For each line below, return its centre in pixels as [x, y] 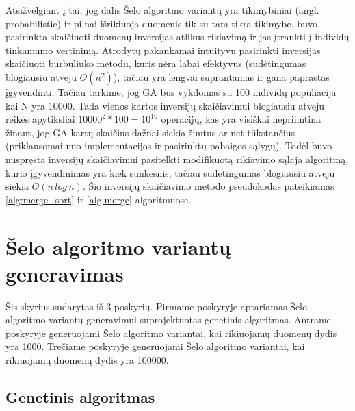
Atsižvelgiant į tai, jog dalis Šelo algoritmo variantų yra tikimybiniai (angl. [162, 10]
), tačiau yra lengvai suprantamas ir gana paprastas [221, 76]
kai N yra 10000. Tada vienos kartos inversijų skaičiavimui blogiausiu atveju [165, 105]
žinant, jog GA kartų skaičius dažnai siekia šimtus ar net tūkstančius [150, 132]
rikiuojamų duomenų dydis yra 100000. [87, 360]
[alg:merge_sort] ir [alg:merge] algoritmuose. [98, 199]
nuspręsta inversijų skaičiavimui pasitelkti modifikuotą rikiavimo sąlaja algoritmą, [177, 159]
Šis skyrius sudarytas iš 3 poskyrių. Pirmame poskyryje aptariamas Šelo [156, 306]
